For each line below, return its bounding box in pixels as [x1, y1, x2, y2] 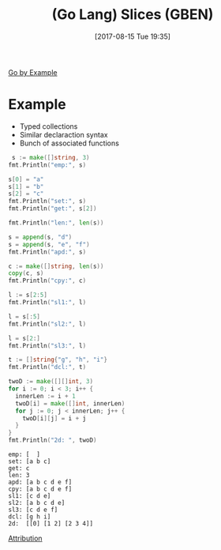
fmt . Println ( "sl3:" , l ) [8, 341, 87, 349]
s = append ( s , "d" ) [8, 233, 73, 241]
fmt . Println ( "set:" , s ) [8, 198, 87, 205]
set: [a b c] [8, 458, 51, 465]
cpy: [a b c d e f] [8, 485, 73, 493]
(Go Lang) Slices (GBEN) [51, 6, 214, 24]
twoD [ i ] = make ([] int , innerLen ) [15, 399, 125, 408]
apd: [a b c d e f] [8, 478, 73, 486]
